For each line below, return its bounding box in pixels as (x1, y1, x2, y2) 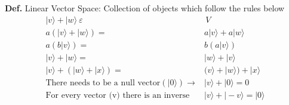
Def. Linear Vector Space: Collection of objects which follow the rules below (5, 2, 285, 14)
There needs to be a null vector (45, 78, 161, 87)
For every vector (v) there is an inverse (45, 91, 190, 100)
